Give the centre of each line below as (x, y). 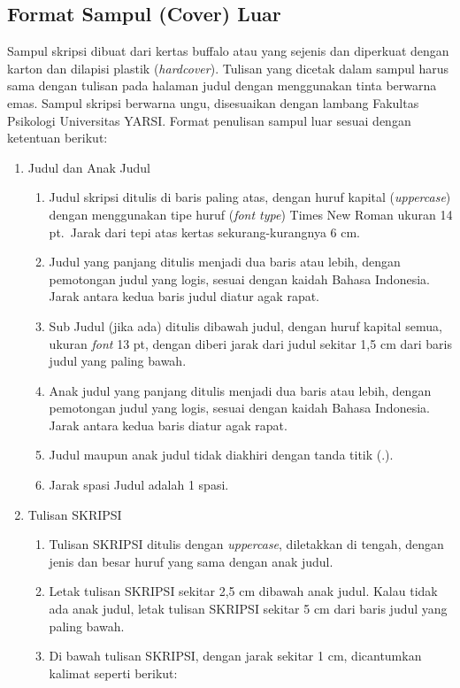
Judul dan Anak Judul (89, 167)
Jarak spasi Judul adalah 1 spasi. (139, 485)
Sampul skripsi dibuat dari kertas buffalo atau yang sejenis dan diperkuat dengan (228, 51)
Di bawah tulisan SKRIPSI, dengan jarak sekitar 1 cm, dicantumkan (235, 656)
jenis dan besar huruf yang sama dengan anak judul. (191, 561)
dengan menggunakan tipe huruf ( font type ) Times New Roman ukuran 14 (251, 214)
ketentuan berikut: (57, 138)
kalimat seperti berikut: (113, 673)
